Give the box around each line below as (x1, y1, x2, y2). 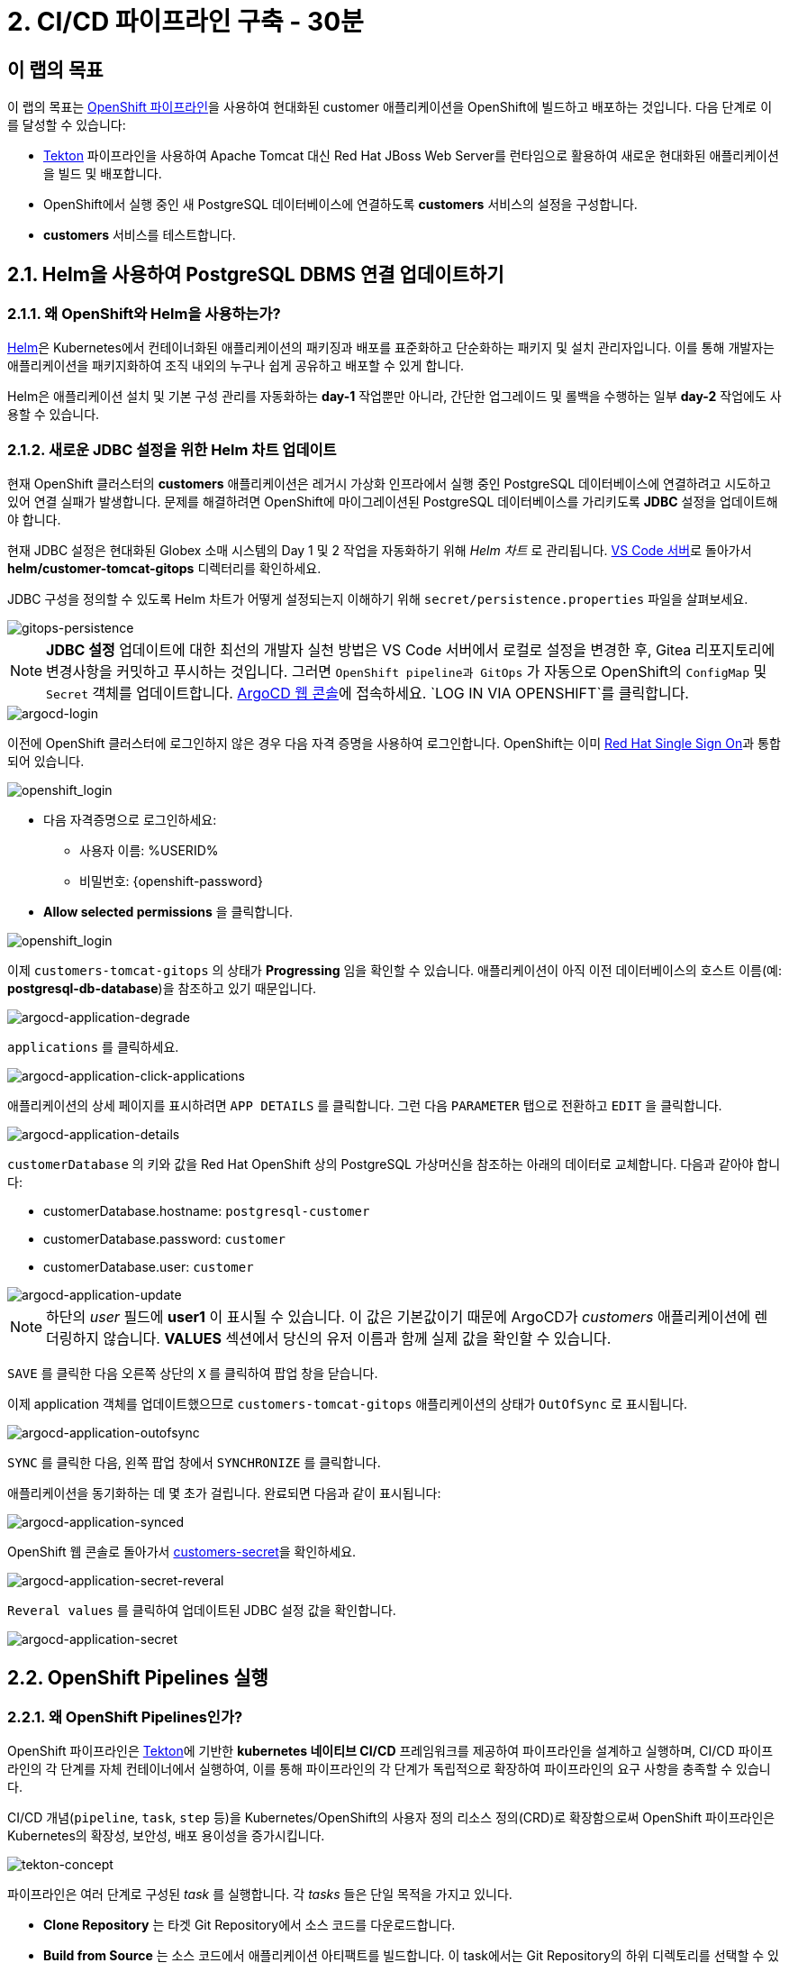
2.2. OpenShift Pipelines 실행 (7, 1666, 268, 1689)
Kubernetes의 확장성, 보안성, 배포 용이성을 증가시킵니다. (7, 1828, 325, 1844)
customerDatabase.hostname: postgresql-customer (43, 1203, 370, 1219)
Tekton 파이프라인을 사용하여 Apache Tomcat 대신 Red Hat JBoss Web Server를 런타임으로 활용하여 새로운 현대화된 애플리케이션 (43, 148, 779, 164)
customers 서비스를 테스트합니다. (43, 227, 236, 243)
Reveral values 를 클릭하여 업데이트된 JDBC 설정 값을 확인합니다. (7, 1602, 396, 1619)
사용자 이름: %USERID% (79, 843, 219, 859)
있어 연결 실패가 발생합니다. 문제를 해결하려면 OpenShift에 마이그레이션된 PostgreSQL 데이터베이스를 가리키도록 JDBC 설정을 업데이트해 (7, 494, 778, 510)
